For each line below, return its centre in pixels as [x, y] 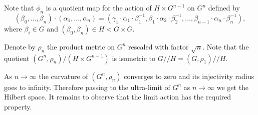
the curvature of [63, 76]
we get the [233, 87]
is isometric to [134, 58]
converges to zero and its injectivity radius [189, 76]
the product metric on [81, 46]
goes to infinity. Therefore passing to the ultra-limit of [87, 87]
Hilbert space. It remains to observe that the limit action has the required [118, 97]
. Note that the [226, 46]
